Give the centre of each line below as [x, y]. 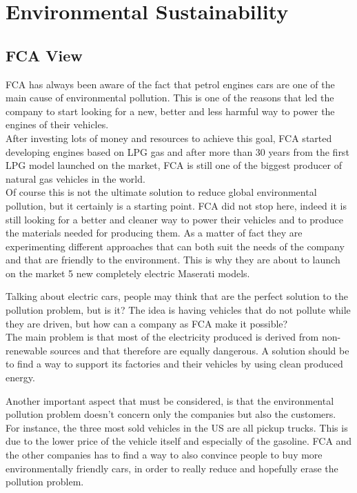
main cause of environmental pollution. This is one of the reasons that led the [170, 98]
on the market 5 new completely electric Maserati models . [128, 273]
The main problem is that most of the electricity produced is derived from [162, 337]
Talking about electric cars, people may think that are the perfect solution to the [177, 296]
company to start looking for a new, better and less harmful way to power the [170, 111]
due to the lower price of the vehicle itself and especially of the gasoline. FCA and [179, 441]
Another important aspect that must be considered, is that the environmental [170, 400]
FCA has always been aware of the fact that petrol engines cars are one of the [170, 84]
